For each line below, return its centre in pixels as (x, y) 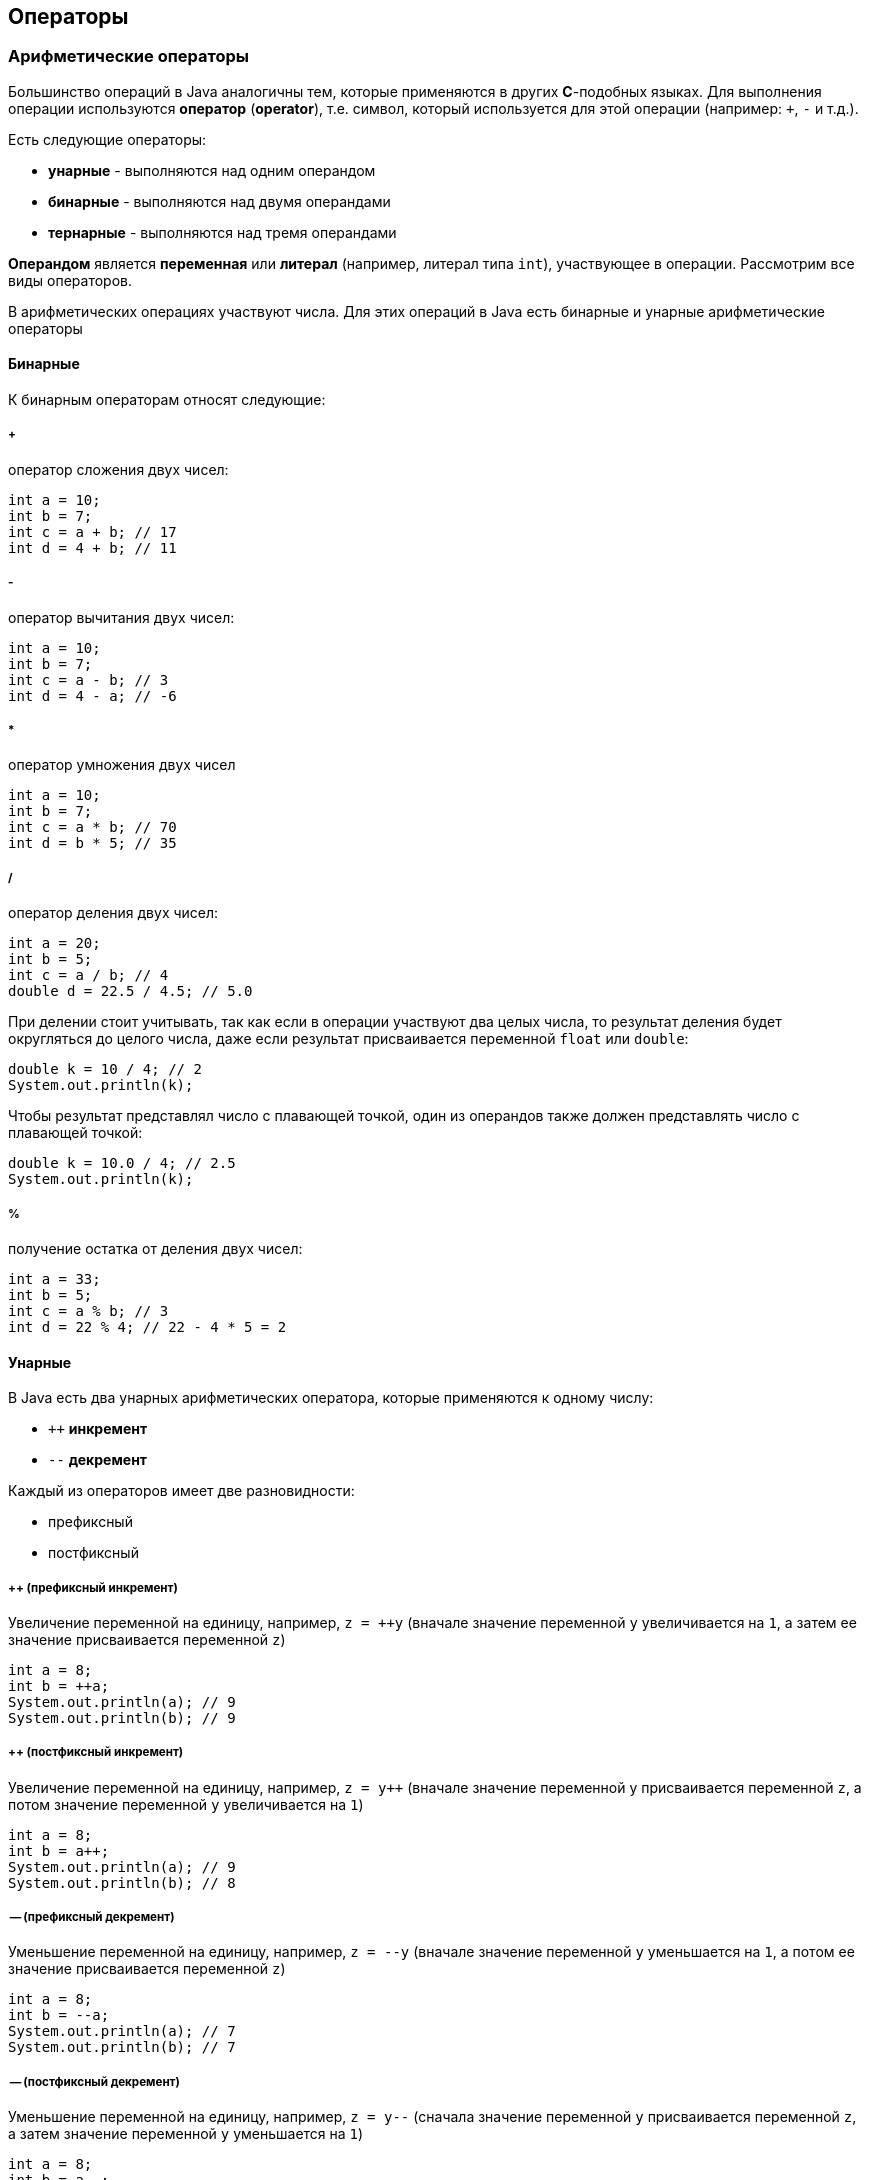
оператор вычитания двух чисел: (121, 617)
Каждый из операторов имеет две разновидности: (181, 1491)
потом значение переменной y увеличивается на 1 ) (186, 1804)
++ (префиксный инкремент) (93, 1587)
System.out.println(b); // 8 (122, 1882)
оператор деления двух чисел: (113, 913)
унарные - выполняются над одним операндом (212, 170)
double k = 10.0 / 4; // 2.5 (122, 1163)
